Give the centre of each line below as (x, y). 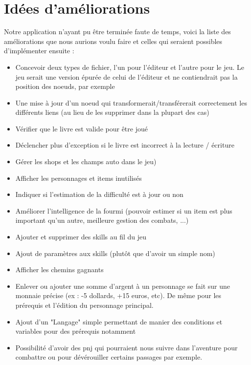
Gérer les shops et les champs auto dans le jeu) (86, 161)
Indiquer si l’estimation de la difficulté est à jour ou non (99, 194)
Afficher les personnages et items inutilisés (79, 178)
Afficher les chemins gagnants (59, 269)
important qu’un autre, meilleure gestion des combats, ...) (102, 220)
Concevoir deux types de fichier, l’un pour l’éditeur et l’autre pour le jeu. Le (130, 67)
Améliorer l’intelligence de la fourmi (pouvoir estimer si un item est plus (124, 210)
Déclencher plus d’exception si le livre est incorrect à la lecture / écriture (125, 145)
